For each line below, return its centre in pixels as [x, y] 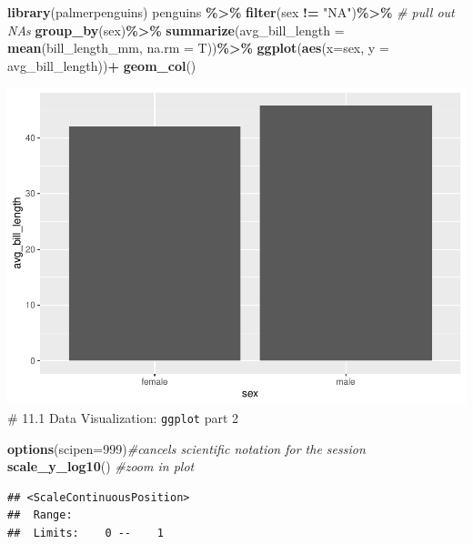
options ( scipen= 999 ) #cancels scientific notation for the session [186, 448]
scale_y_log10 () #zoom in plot [101, 466]
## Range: [40, 515]
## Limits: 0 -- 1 [86, 533]
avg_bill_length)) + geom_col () [102, 65]
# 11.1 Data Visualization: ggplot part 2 [123, 417]
